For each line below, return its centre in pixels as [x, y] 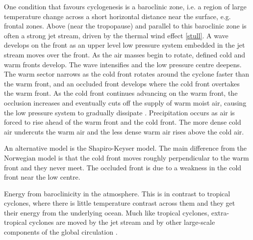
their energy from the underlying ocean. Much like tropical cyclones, [107, 212]
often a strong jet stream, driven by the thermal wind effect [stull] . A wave [116, 35]
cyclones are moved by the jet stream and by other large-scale [122, 222]
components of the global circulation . [61, 232]
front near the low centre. [42, 177]
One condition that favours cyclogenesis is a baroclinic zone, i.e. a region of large [125, 6]
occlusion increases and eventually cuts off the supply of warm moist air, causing [125, 102]
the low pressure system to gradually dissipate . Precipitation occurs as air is [119, 112]
